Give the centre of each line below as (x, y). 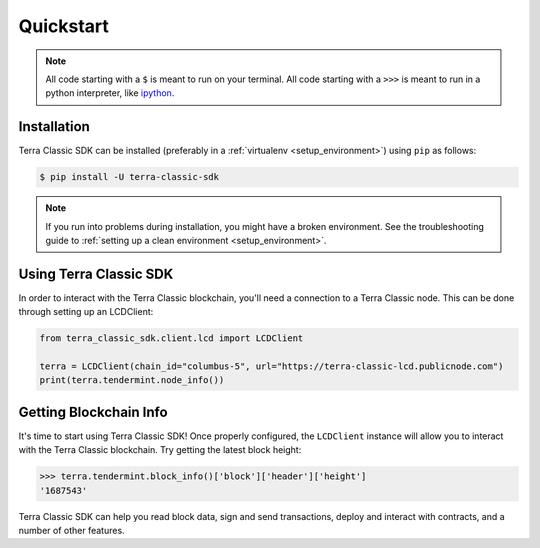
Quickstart (64, 26)
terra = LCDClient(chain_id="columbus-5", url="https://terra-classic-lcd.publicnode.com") (271, 366)
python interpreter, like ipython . (110, 93)
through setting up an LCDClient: (86, 312)
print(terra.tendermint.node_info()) (132, 380)
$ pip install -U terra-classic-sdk (129, 177)
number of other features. (71, 531)
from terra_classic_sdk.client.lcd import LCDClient (171, 338)
